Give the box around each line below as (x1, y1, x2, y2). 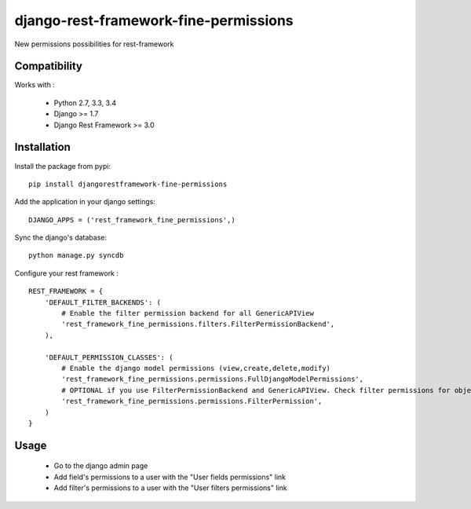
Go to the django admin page (53, 461, 148, 471)
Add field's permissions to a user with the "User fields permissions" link (53, 472, 287, 482)
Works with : (14, 80, 55, 90)
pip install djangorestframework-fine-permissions (28, 179, 228, 189)
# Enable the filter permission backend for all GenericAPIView (61, 309, 314, 318)
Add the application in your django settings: (14, 197, 156, 207)
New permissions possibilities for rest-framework (14, 39, 174, 49)
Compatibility (14, 60, 82, 73)
